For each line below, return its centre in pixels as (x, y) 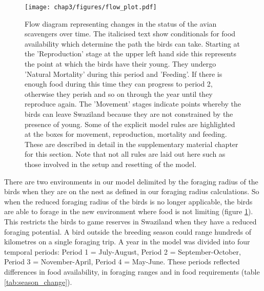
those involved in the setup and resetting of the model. (111, 164)
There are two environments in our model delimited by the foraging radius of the (131, 181)
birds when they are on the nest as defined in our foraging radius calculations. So (132, 191)
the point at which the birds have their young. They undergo (120, 64)
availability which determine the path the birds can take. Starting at (132, 43)
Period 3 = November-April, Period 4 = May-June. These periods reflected (122, 262)
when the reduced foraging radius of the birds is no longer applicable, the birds (128, 201)
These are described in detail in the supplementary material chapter (131, 144)
